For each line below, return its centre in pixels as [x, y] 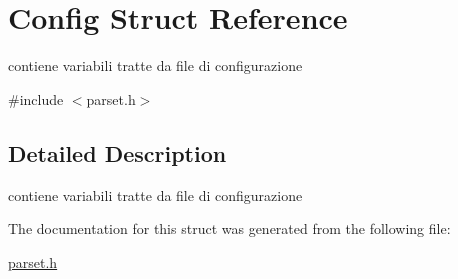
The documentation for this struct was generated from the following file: [229, 228]
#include [36, 98]
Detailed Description [117, 152]
